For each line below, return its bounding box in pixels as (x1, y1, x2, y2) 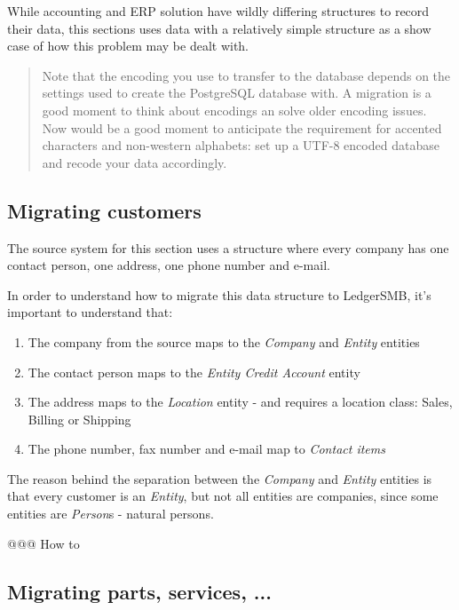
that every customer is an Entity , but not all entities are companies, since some (7, 487, 439, 505)
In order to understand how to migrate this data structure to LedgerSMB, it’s (7, 285, 431, 304)
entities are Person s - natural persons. (7, 504, 214, 523)
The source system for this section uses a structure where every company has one (7, 238, 449, 257)
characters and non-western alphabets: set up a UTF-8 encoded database (42, 136, 439, 154)
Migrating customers (7, 196, 202, 224)
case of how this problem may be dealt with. (7, 36, 249, 55)
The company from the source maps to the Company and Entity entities (28, 332, 420, 351)
